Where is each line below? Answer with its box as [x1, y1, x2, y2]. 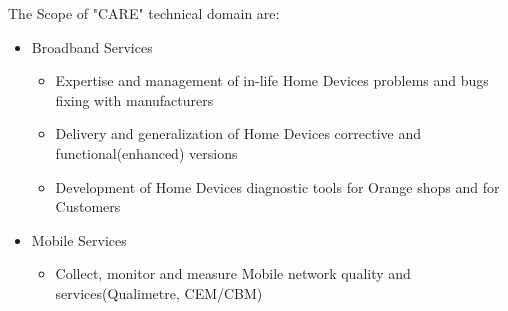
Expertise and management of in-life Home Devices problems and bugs [55, 70, 489, 91]
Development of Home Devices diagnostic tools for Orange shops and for [55, 176, 500, 197]
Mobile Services [31, 229, 127, 250]
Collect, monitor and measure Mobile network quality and [55, 263, 411, 284]
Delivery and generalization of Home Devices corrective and [55, 123, 421, 144]
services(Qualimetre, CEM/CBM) [55, 282, 263, 303]
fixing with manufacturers [55, 89, 214, 110]
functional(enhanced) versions [55, 142, 238, 163]
